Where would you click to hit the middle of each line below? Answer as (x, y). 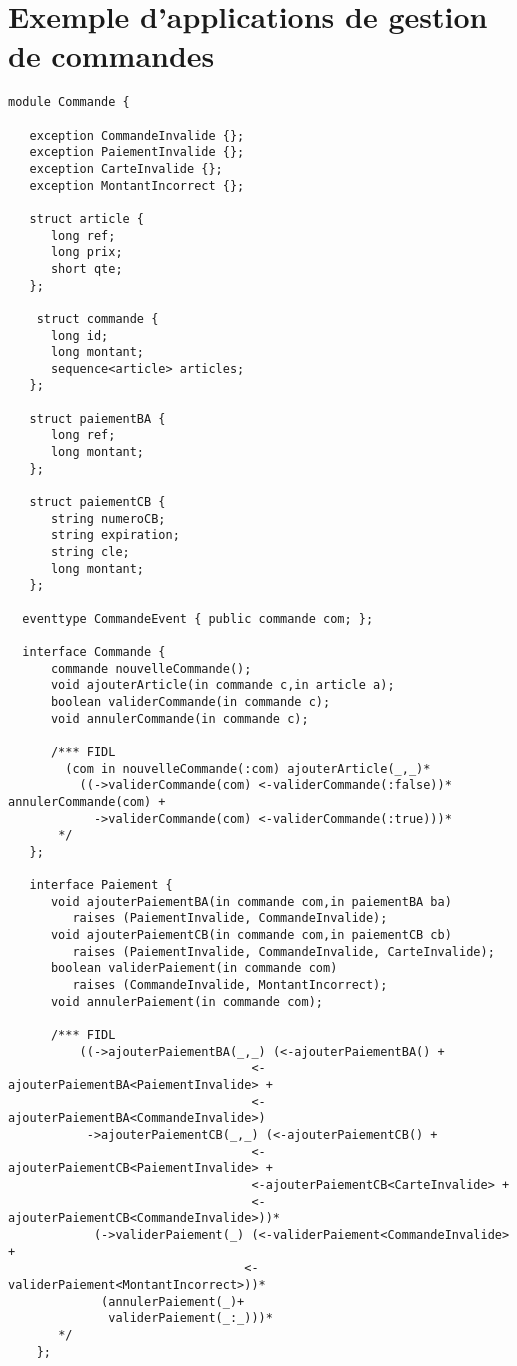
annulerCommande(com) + (87, 801)
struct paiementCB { (97, 502)
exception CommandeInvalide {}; (137, 135)
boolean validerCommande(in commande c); (190, 701)
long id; (79, 335)
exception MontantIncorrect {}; (137, 185)
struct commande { (97, 318)
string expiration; (115, 535)
